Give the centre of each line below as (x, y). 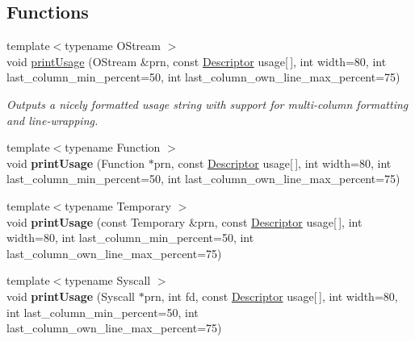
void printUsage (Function (76, 163)
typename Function (113, 147)
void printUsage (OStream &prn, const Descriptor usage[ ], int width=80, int (197, 61)
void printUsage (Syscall (71, 296)
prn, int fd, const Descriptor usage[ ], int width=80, (271, 296)
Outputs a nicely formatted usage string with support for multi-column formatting (207, 104)
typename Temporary (118, 205)
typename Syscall (108, 280)
